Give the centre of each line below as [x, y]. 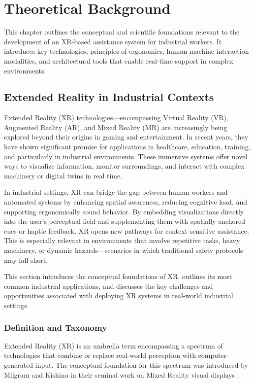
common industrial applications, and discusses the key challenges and [109, 286]
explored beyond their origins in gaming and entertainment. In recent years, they [126, 137]
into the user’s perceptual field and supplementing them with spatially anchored [125, 221]
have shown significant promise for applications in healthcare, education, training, [127, 147]
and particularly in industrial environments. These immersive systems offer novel [126, 156]
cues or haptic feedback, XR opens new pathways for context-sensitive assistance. [127, 230]
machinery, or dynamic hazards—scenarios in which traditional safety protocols [124, 250]
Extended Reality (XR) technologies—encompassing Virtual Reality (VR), [116, 118]
